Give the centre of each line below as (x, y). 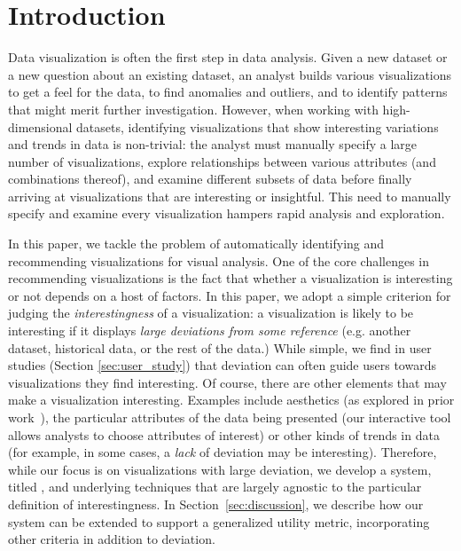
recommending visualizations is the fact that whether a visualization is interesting (230, 278)
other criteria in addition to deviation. (112, 539)
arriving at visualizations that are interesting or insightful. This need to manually (230, 196)
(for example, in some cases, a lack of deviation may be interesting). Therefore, (223, 452)
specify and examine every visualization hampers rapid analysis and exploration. (227, 213)
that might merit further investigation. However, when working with (193, 109)
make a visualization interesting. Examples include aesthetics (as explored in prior (231, 400)
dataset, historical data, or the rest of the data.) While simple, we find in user (220, 347)
